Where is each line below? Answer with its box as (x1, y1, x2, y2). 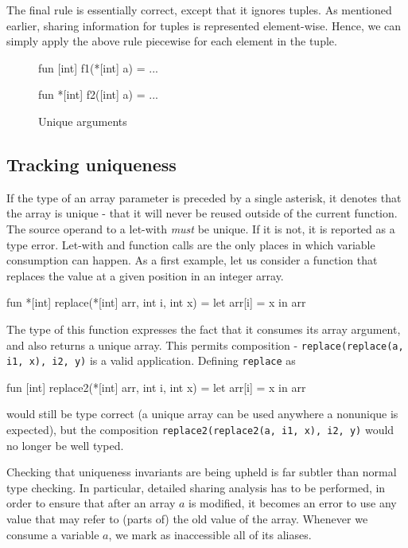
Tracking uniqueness (6, 151, 177, 176)
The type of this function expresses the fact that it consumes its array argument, (6, 320, 401, 337)
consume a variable (6, 526, 99, 542)
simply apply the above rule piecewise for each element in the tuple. (6, 33, 337, 49)
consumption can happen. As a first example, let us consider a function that (6, 252, 378, 268)
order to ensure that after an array (6, 495, 176, 511)
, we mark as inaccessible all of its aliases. (108, 526, 312, 542)
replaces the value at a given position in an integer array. (6, 267, 284, 284)
